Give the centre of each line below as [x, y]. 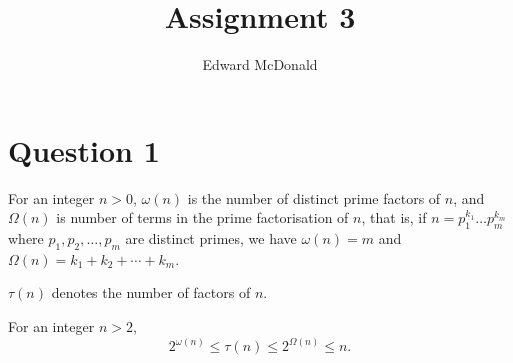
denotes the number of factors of [151, 292]
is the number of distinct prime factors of [314, 197]
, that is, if [394, 217]
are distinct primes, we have [211, 238]
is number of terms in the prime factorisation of [202, 217]
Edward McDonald [260, 64]
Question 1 [84, 149]
